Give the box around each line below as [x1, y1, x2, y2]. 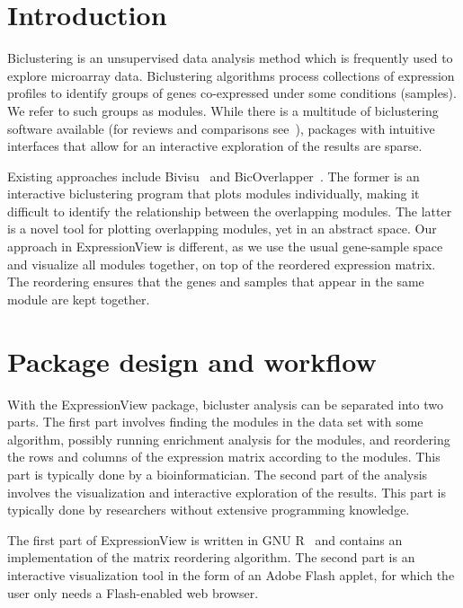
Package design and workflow [7, 342, 377, 379]
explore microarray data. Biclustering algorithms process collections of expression [7, 66, 455, 84]
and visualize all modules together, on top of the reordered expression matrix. [7, 254, 436, 273]
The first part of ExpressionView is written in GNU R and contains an [7, 530, 403, 549]
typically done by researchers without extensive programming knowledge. [7, 500, 410, 519]
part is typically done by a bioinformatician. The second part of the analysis [7, 464, 428, 483]
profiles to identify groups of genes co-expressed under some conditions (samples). [7, 84, 457, 102]
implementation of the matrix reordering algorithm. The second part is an [7, 548, 415, 567]
